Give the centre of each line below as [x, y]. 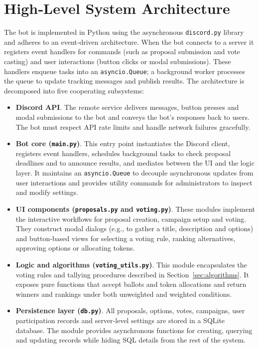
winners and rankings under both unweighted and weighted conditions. [124, 294]
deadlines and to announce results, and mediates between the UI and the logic [135, 163]
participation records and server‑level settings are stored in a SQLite [120, 320]
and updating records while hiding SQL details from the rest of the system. [130, 340]
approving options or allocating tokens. [75, 248]
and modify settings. [47, 192]
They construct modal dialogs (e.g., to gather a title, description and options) [134, 228]
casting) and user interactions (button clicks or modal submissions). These [118, 61]
